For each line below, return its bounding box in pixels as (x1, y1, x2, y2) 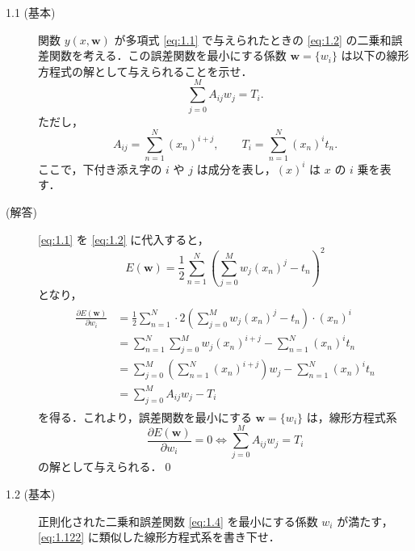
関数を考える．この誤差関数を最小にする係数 (48, 47, 287, 64)
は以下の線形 (341, 47, 409, 64)
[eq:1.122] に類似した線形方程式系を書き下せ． (38, 528, 280, 545)
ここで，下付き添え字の (38, 160, 162, 177)
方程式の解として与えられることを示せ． (38, 62, 253, 79)
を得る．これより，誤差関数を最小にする (38, 408, 252, 425)
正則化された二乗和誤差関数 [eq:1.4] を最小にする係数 (38, 512, 318, 529)
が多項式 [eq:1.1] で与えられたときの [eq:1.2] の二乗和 (114, 31, 392, 48)
